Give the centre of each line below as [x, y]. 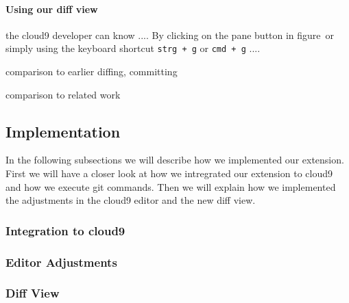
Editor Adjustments [61, 262]
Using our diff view [52, 9]
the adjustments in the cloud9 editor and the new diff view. [131, 200]
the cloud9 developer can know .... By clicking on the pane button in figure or [170, 35]
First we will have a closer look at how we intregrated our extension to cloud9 [169, 173]
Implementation [63, 131]
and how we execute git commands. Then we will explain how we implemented [171, 186]
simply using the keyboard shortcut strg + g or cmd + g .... [133, 48]
